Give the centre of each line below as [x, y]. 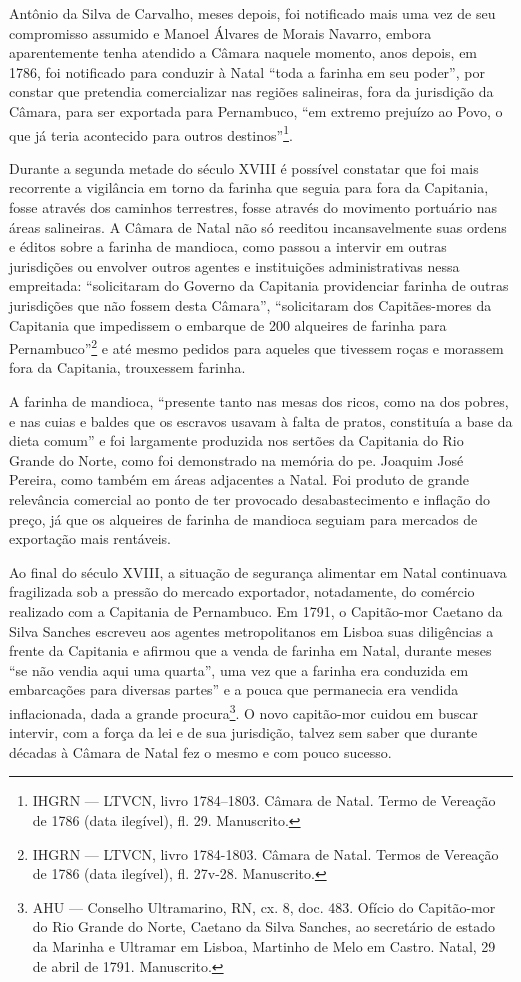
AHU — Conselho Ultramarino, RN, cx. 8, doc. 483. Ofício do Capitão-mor [264, 906]
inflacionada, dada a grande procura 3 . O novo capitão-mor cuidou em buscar [243, 711]
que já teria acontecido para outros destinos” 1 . [151, 133]
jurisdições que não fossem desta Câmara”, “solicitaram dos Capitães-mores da [250, 304]
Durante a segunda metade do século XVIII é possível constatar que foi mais [244, 167]
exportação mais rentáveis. [90, 538]
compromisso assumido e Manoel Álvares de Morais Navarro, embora [220, 32]
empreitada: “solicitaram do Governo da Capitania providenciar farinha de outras [259, 285]
